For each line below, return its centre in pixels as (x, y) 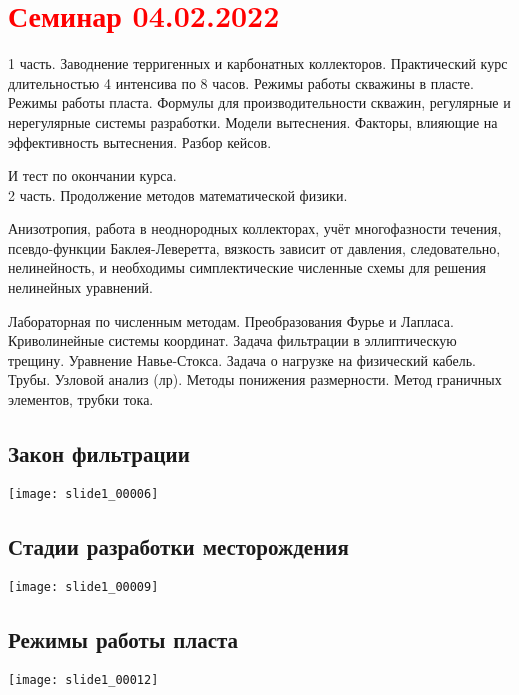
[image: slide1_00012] (83, 679)
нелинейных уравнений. (80, 287)
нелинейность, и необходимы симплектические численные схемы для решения (247, 267)
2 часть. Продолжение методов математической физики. (178, 194)
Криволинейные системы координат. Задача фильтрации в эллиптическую (232, 340)
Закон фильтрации (99, 453)
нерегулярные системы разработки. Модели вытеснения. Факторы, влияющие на (253, 121)
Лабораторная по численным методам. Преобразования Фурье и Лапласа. (231, 320)
